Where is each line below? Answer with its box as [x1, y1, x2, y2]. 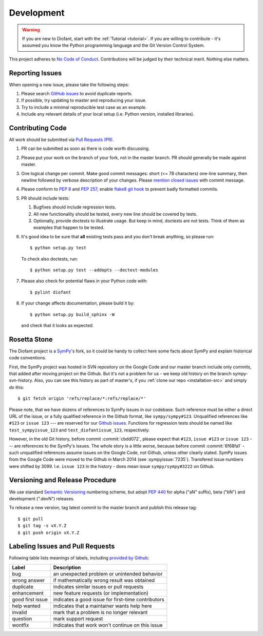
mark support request [53, 615, 103, 622]
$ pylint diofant [30, 289, 71, 295]
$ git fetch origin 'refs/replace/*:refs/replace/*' [18, 396, 146, 401]
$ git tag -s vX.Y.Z [18, 523, 67, 529]
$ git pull [18, 516, 44, 522]
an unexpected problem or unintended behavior [53, 570, 163, 577]
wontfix [12, 621, 29, 628]
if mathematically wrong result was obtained [53, 576, 155, 583]
